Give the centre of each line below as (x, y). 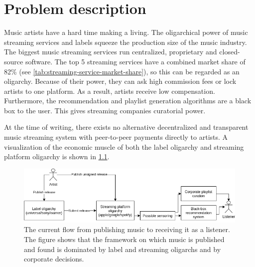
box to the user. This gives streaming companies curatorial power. (105, 110)
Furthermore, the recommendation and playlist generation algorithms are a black (128, 101)
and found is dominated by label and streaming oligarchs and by (123, 249)
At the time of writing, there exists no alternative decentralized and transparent (126, 127)
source (14, 61)
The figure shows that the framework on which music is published (124, 239)
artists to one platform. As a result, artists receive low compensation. (110, 91)
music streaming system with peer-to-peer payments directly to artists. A (116, 137)
